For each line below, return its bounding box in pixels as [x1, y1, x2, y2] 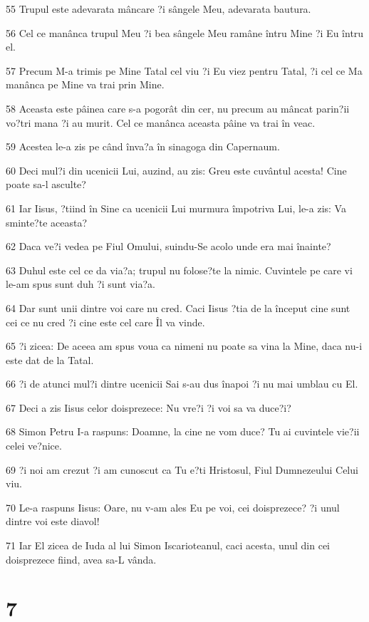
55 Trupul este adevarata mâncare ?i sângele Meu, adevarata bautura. [6, 1, 311, 16]
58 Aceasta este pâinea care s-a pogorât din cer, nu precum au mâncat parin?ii [6, 100, 350, 115]
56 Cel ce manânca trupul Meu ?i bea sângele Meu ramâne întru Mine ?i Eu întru [6, 25, 364, 40]
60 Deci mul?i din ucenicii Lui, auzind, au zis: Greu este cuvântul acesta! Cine [6, 162, 347, 177]
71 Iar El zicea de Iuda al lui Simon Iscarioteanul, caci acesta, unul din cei [6, 538, 331, 553]
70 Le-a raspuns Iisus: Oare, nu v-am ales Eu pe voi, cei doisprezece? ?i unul [6, 499, 340, 514]
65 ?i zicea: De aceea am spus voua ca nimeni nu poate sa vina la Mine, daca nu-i [6, 338, 363, 353]
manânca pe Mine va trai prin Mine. [6, 77, 165, 92]
